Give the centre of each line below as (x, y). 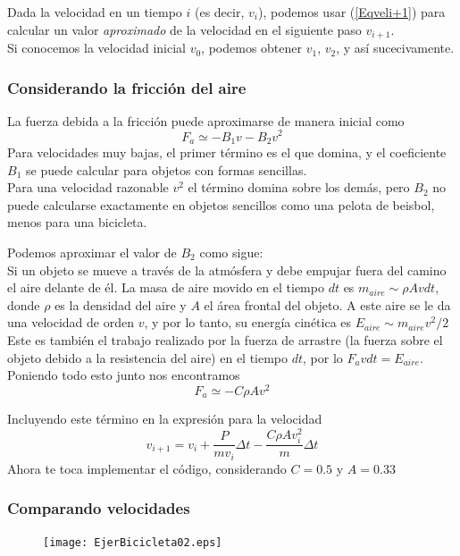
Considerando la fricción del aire (127, 87)
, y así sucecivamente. (395, 48)
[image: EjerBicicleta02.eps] (133, 543)
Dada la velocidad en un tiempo (95, 12)
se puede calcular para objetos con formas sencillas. (166, 169)
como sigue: (231, 252)
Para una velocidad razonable (88, 187)
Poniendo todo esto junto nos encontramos (124, 375)
